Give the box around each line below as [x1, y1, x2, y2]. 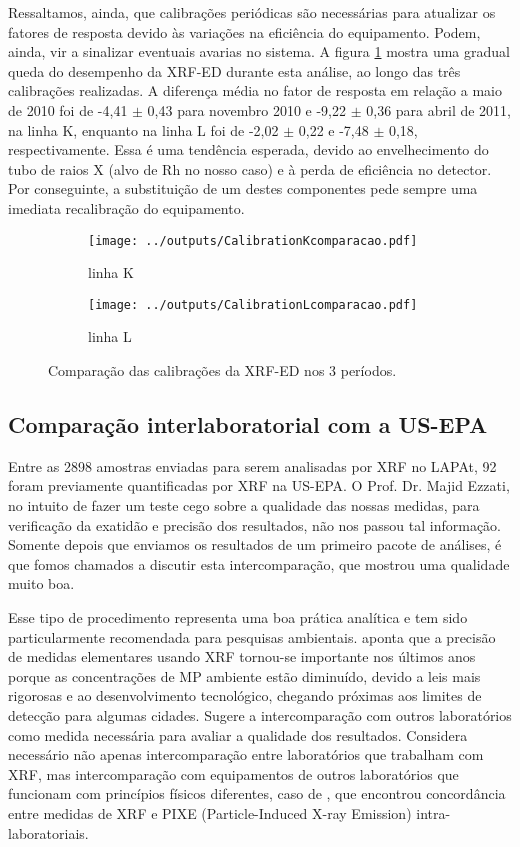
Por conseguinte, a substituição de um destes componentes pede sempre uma [8, 178, 478, 199]
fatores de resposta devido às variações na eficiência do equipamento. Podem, [8, 21, 481, 42]
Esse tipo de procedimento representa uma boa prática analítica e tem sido [8, 606, 468, 627]
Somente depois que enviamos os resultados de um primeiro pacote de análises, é [8, 534, 502, 555]
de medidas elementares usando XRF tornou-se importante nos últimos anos [8, 646, 476, 667]
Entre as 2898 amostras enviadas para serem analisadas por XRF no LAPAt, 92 [8, 455, 497, 476]
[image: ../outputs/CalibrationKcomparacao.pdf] [88, 233, 418, 248]
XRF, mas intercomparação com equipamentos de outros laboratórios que [8, 763, 459, 784]
